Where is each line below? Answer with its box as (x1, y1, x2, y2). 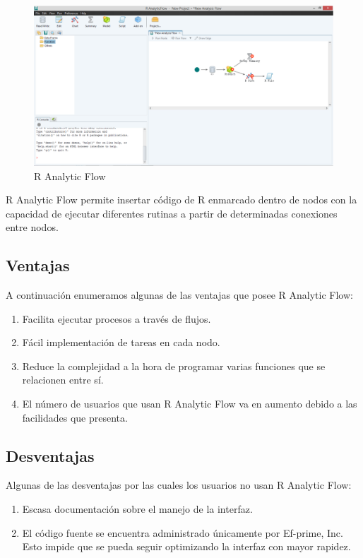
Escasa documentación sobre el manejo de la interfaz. (22, 501, 253, 516)
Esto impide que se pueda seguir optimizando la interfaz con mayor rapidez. (22, 539, 351, 554)
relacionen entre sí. (22, 372, 104, 387)
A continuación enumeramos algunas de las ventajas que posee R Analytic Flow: (6, 287, 353, 302)
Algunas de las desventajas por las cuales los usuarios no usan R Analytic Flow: (6, 477, 352, 492)
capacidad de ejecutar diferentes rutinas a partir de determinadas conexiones (6, 206, 338, 220)
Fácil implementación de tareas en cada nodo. (22, 335, 220, 350)
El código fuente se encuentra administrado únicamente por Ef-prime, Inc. (22, 525, 343, 540)
